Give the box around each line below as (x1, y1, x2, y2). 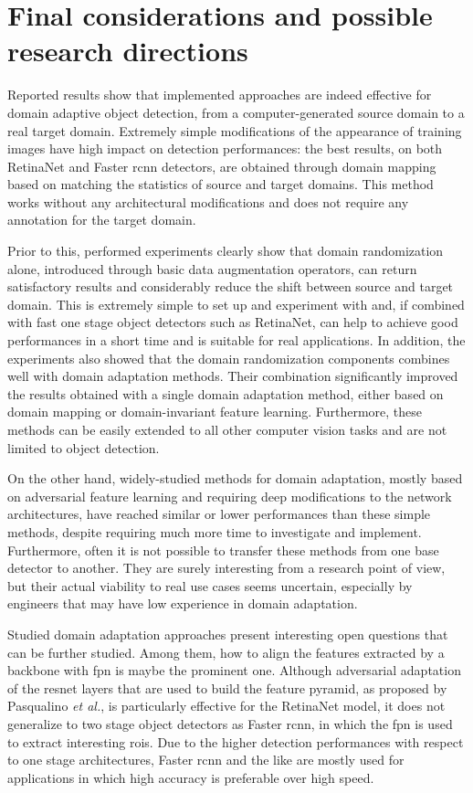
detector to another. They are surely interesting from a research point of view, (7, 558, 446, 577)
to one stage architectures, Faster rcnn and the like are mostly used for (7, 750, 405, 769)
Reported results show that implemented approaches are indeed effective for (7, 85, 432, 104)
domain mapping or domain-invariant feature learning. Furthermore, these (7, 402, 423, 421)
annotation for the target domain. (7, 210, 196, 229)
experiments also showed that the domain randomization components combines (7, 348, 450, 367)
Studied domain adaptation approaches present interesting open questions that (7, 624, 448, 643)
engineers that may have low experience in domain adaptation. (7, 594, 358, 613)
